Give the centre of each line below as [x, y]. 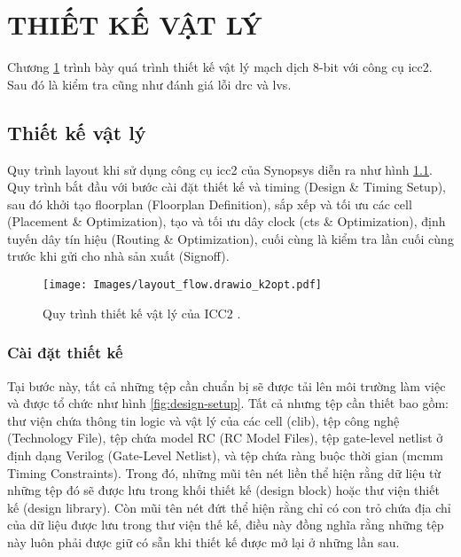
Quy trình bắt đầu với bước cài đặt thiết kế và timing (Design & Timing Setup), [227, 187]
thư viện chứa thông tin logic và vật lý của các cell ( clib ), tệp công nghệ [203, 420]
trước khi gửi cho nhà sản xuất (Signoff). [118, 256]
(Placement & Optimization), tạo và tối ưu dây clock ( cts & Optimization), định [227, 221]
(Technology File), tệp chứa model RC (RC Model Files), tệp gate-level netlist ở [225, 438]
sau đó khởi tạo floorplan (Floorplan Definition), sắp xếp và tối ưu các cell [210, 204]
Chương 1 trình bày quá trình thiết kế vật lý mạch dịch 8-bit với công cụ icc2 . [220, 67]
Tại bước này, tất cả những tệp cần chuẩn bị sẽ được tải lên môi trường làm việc [227, 385]
